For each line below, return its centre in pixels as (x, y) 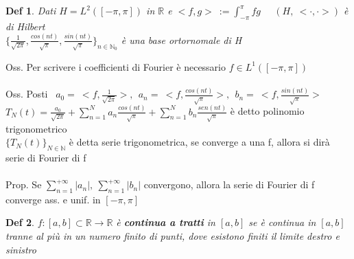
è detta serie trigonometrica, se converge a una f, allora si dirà (199, 142)
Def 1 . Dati (31, 10)
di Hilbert (25, 26)
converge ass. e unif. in (53, 199)
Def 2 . (20, 222)
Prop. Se (24, 184)
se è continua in (282, 222)
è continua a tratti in (166, 222)
